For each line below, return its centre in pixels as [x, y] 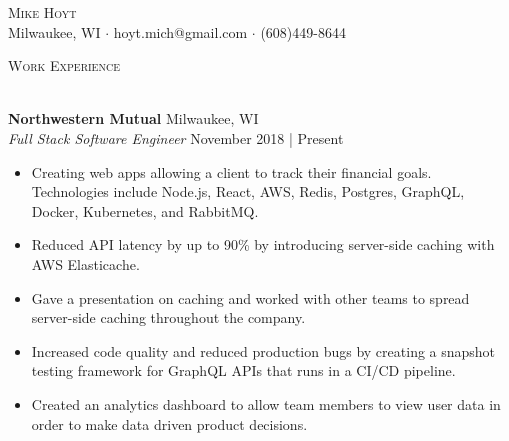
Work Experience [64, 65]
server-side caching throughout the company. [168, 317]
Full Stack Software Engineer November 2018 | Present [176, 137]
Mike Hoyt [42, 12]
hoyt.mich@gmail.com [180, 31]
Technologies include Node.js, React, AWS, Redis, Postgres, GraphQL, [248, 191]
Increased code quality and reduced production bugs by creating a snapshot [263, 350]
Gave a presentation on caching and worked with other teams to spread [250, 297]
